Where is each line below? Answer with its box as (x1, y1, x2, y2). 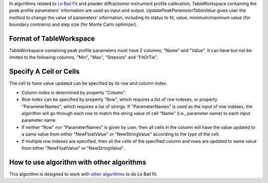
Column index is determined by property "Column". (21, 89, 127, 95)
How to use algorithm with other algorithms (9, 158, 146, 166)
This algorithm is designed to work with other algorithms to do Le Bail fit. (9, 171, 158, 177)
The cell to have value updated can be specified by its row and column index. (9, 80, 167, 86)
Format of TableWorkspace (9, 34, 95, 43)
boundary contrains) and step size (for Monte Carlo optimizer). (9, 21, 137, 27)
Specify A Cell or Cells (9, 67, 80, 76)
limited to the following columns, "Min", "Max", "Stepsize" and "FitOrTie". (9, 55, 158, 61)
